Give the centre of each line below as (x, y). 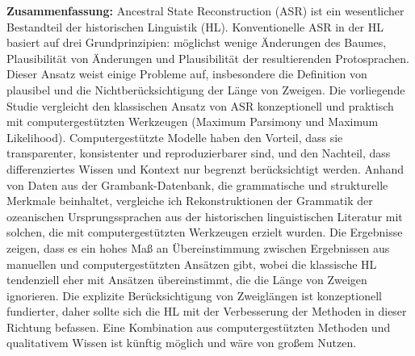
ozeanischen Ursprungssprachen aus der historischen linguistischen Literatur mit (205, 216)
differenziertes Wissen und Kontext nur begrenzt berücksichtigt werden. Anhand (205, 168)
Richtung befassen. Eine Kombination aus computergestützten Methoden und (199, 327)
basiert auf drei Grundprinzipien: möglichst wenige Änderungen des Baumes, (197, 42)
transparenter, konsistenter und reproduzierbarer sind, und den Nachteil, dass (199, 153)
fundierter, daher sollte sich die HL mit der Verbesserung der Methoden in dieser (207, 311)
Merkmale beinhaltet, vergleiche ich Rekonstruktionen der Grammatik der (190, 201)
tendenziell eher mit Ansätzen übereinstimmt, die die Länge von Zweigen (187, 280)
